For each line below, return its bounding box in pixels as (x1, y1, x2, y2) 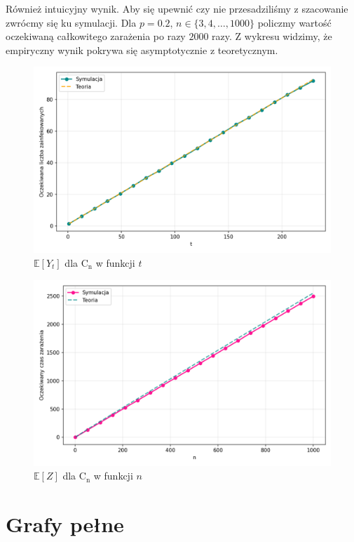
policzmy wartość (257, 15, 332, 29)
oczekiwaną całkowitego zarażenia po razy (6, 29, 186, 44)
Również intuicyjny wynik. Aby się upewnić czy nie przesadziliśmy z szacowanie (6, 1, 348, 15)
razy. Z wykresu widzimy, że (212, 29, 332, 44)
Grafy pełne (6, 509, 124, 538)
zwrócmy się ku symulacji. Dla (6, 15, 137, 29)
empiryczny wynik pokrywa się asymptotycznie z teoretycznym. (6, 42, 278, 57)
